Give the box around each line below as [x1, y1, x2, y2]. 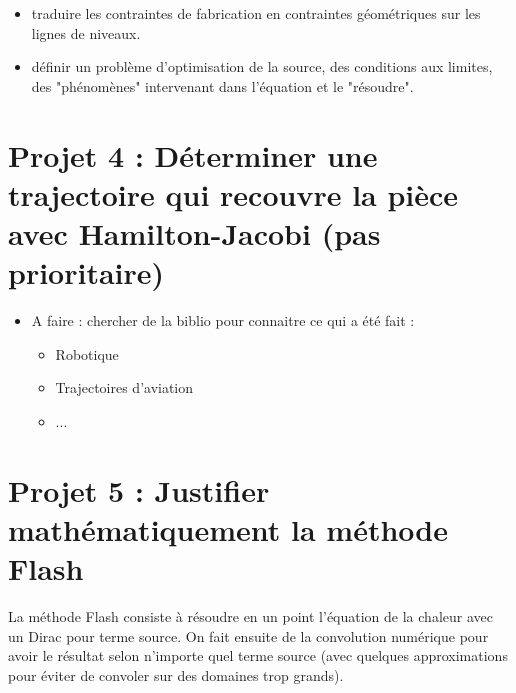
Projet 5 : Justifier [8, 469, 270, 510]
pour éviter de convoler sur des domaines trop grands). [8, 664, 344, 685]
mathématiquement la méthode [8, 508, 448, 549]
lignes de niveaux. [31, 22, 141, 43]
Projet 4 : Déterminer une [8, 134, 378, 175]
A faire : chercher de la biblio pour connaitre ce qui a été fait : [31, 310, 415, 331]
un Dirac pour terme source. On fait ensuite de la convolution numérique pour [8, 625, 489, 646]
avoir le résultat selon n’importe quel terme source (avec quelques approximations [8, 645, 508, 666]
